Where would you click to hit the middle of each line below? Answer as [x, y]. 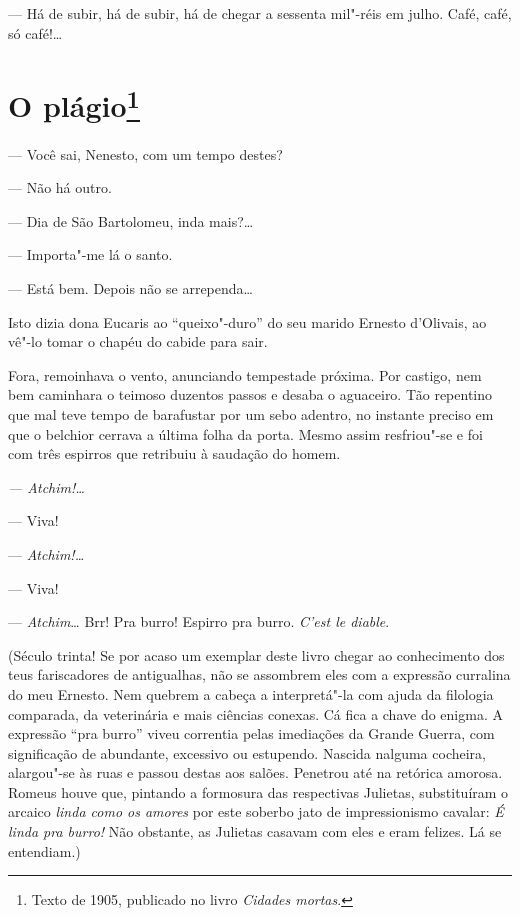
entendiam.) [44, 850]
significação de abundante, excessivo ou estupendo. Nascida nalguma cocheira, [247, 752]
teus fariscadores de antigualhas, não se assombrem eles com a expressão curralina [259, 674]
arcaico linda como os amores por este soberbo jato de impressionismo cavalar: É [256, 811]
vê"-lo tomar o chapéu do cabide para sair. [138, 341]
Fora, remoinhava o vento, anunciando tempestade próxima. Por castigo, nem [245, 374]
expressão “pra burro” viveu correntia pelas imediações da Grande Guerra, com [251, 733]
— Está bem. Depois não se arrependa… [130, 288]
